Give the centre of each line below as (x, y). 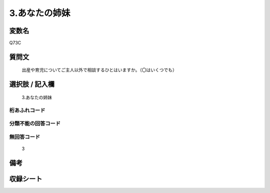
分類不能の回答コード (35, 123)
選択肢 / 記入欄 (32, 84)
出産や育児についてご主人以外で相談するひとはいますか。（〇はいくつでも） (99, 70)
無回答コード (25, 136)
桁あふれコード (27, 110)
